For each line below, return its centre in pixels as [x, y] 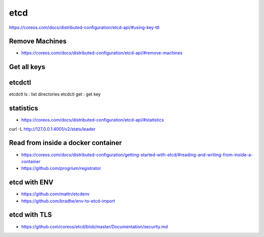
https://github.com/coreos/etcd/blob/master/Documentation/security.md [95, 226]
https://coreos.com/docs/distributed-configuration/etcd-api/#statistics [93, 120]
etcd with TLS [31, 215]
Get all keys [27, 67]
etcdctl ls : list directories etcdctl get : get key [55, 94]
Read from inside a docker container [66, 143]
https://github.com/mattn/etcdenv [55, 194]
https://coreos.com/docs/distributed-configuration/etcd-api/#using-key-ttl [84, 27]
